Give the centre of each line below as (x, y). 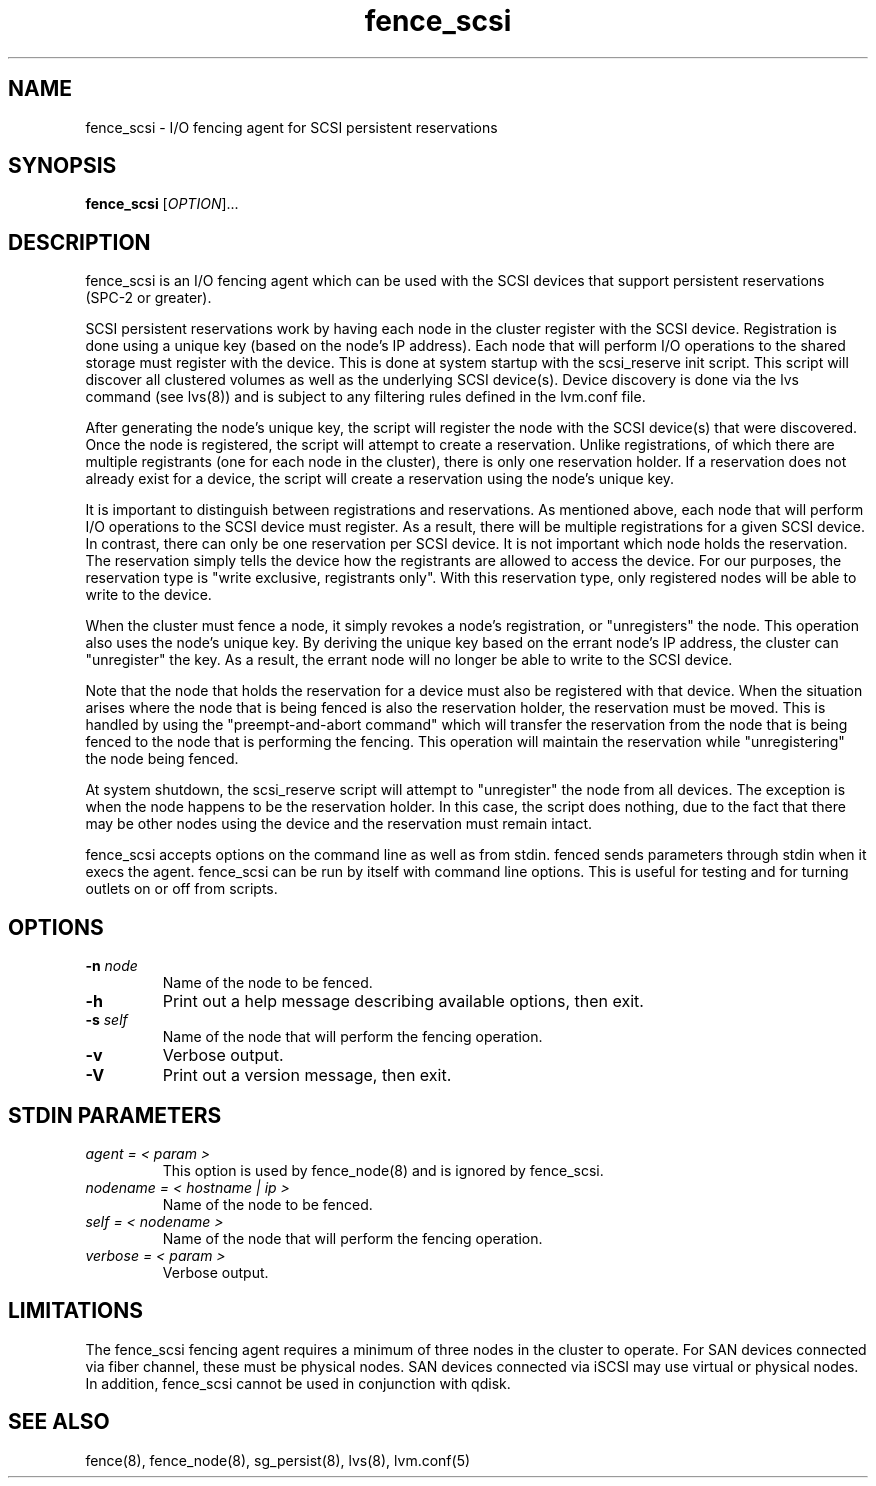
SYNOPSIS (62, 166)
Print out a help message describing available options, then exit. (403, 1001)
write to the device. (148, 595)
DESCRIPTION (79, 242)
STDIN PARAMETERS (115, 1115)
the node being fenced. (162, 759)
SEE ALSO (59, 1422)
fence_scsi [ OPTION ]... (162, 204)
